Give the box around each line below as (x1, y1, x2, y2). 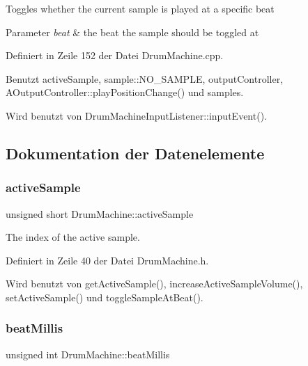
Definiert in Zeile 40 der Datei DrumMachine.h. (6, 253, 209, 267)
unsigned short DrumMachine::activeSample (6, 206, 194, 221)
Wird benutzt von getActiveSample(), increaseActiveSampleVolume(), (6, 276, 303, 291)
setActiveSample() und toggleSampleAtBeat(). (6, 289, 203, 304)
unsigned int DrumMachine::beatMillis (6, 347, 170, 361)
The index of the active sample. (6, 230, 140, 244)
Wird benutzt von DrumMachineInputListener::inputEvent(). (6, 108, 267, 122)
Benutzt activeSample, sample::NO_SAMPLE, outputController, (6, 71, 284, 86)
